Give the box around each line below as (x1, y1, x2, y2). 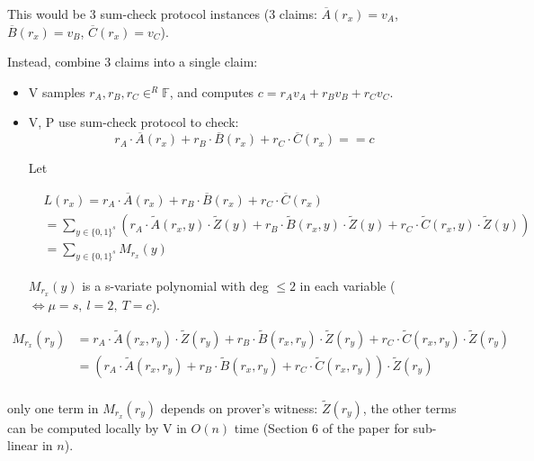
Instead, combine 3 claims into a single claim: (7, 52, 258, 71)
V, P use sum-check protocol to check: (28, 113, 239, 131)
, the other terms (362, 398, 457, 417)
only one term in (7, 398, 99, 417)
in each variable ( (299, 276, 396, 294)
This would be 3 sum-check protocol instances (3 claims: (7, 5, 317, 23)
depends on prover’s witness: (160, 398, 318, 417)
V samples (28, 82, 85, 101)
